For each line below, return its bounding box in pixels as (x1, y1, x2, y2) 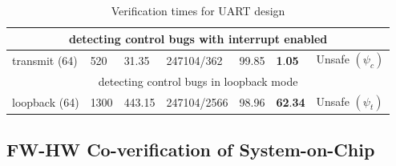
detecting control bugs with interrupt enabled (68, 30, 328, 47)
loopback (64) (12, 93, 79, 110)
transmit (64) (12, 51, 78, 68)
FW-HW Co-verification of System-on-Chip (6, 137, 375, 162)
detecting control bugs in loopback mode (98, 72, 298, 89)
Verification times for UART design (111, 2, 285, 18)
